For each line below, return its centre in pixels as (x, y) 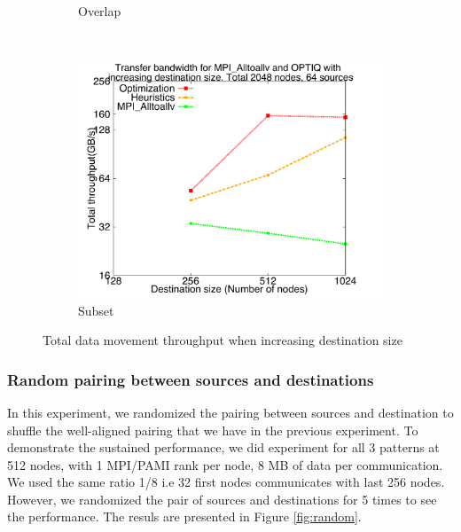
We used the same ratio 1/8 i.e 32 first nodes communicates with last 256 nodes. (226, 482)
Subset (96, 310)
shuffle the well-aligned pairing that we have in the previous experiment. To (213, 430)
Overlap (100, 11)
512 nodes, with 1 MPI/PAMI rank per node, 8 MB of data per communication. (225, 464)
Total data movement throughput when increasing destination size (223, 340)
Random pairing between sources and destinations (191, 379)
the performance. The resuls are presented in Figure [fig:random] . (184, 516)
